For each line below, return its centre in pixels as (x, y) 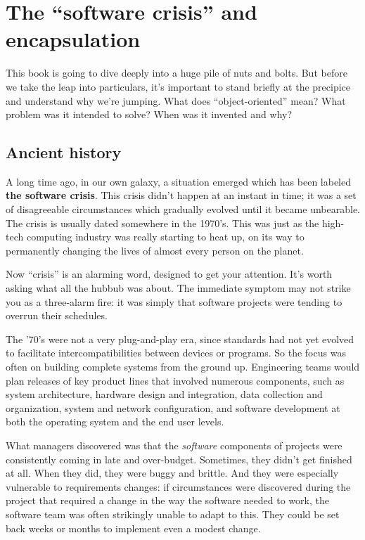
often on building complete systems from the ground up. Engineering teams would (183, 367)
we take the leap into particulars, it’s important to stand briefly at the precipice (178, 86)
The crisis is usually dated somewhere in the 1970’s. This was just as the (162, 223)
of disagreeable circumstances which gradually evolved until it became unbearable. (183, 209)
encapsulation (73, 39)
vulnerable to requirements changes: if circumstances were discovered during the (178, 486)
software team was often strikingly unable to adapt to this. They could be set (173, 514)
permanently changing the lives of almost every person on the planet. (155, 250)
